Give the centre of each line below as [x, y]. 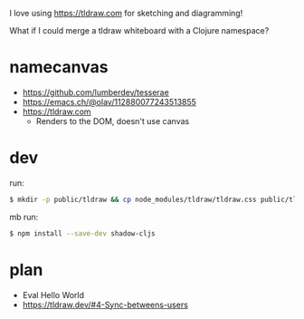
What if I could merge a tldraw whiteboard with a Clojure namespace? [139, 30]
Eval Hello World [53, 295]
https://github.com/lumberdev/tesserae [95, 92]
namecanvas [59, 68]
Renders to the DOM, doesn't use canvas [113, 121]
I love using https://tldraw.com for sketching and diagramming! [126, 13]
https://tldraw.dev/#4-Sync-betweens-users [105, 304]
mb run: [24, 217]
